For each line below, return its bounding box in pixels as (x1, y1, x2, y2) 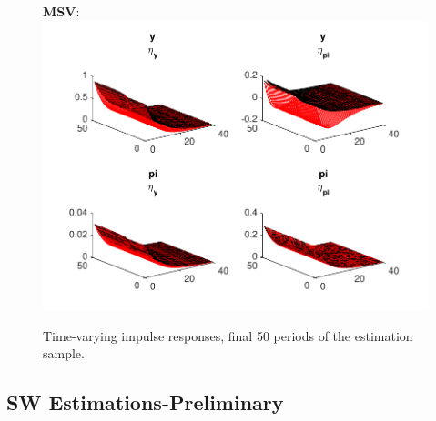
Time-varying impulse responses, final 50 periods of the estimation (43, 326, 413, 345)
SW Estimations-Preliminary (6, 388, 284, 416)
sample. (43, 344, 85, 363)
